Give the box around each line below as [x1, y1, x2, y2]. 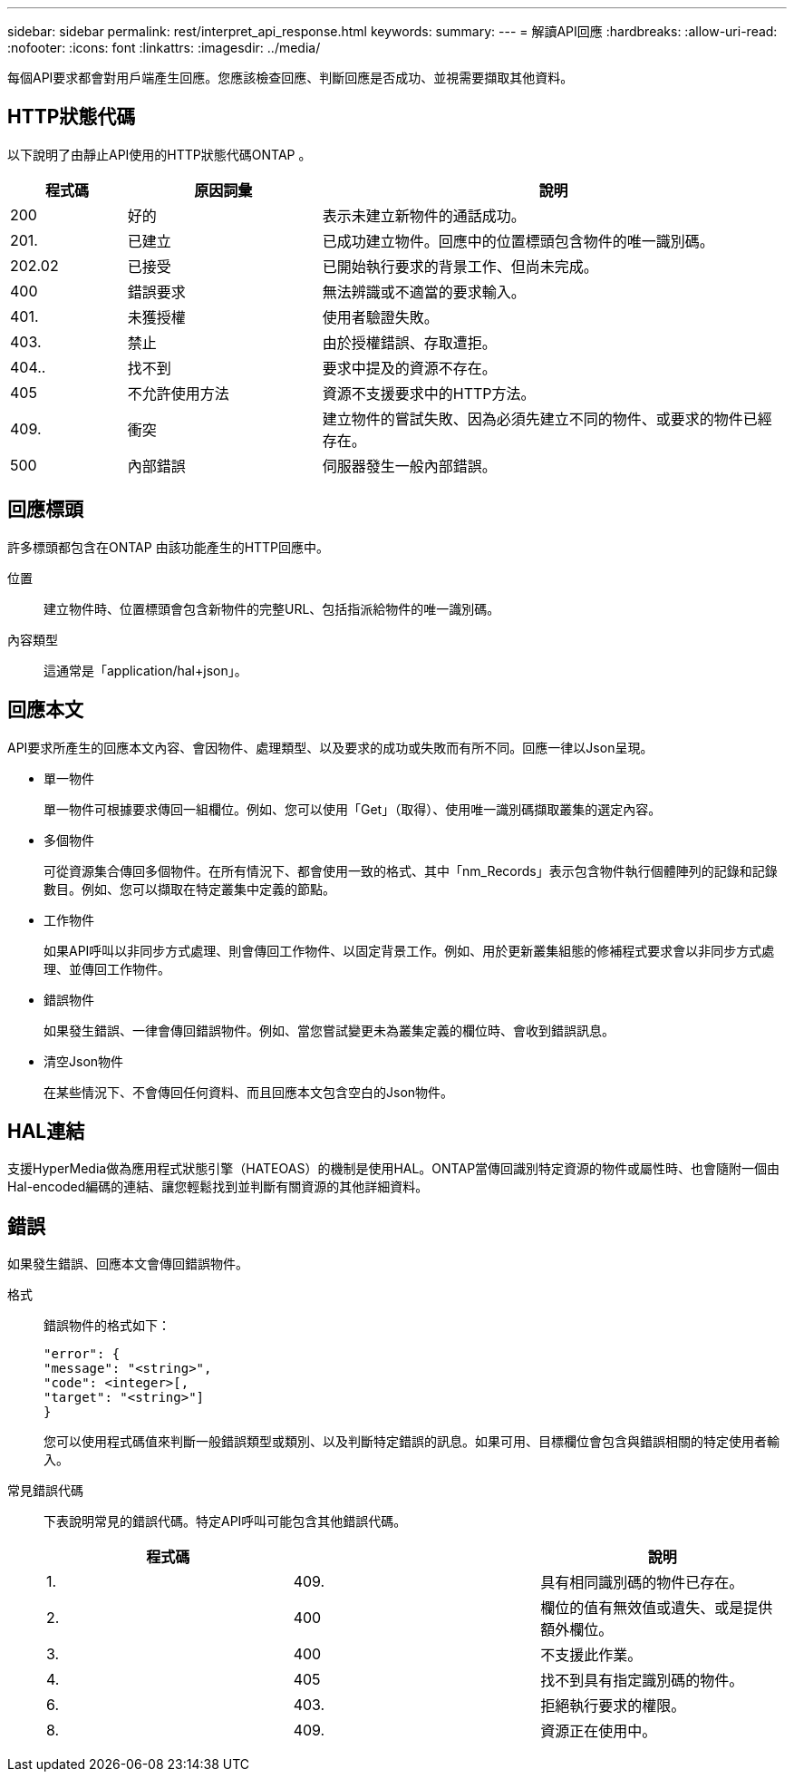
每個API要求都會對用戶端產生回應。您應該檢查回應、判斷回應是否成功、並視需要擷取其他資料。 [7, 70, 574, 85]
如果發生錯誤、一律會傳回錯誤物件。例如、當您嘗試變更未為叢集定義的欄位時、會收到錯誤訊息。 [44, 1022, 615, 1038]
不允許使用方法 [127, 384, 229, 403]
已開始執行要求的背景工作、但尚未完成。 [322, 257, 598, 276]
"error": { [44, 1346, 121, 1362]
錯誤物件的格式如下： [44, 1317, 170, 1334]
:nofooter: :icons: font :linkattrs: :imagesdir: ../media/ [7, 40, 321, 55]
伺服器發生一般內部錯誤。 [322, 456, 497, 475]
